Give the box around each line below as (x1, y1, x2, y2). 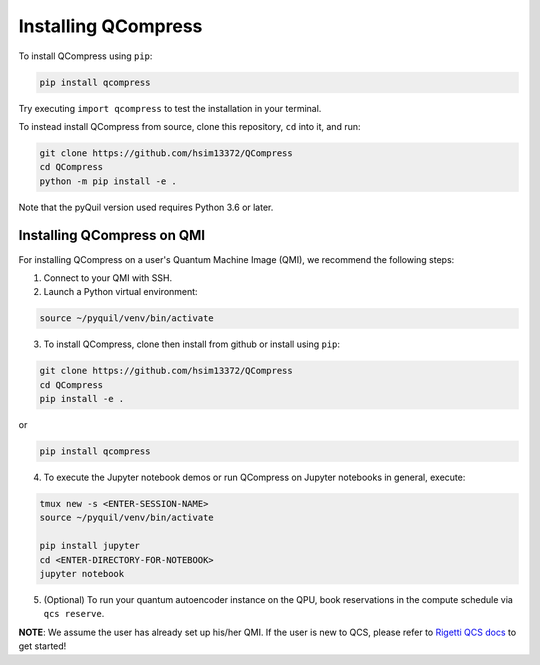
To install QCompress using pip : (18, 50, 153, 62)
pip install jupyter (39, 540, 140, 552)
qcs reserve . (43, 608, 105, 620)
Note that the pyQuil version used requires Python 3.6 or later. (18, 201, 274, 213)
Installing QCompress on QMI (18, 227, 205, 244)
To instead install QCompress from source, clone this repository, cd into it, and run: (18, 120, 361, 132)
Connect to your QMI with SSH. (43, 271, 173, 284)
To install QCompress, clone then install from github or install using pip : (43, 338, 340, 350)
